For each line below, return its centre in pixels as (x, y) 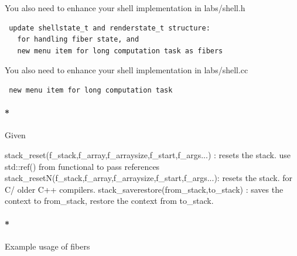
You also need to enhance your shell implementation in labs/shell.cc (127, 70)
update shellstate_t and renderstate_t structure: (110, 28)
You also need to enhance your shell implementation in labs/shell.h (125, 8)
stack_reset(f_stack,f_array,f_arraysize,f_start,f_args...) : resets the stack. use (148, 154)
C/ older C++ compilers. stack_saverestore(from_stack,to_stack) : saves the (144, 189)
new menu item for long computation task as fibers (120, 51)
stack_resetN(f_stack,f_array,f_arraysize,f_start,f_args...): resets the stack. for (149, 178)
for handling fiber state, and (78, 40)
